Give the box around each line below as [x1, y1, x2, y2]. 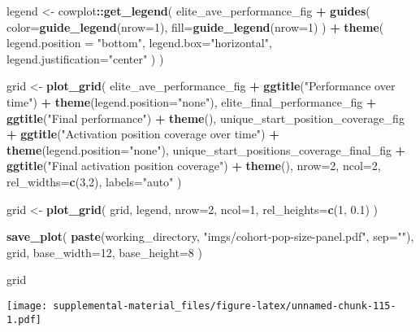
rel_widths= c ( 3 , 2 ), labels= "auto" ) [6, 173, 182, 190]
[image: [6, 299, 48, 312]
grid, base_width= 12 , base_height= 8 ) [6, 243, 202, 260]
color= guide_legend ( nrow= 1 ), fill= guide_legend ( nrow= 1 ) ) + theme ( [6, 18, 384, 35]
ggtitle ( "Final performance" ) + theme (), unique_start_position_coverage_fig [6, 109, 405, 126]
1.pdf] [6, 313, 41, 325]
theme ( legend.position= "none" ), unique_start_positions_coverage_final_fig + [6, 141, 406, 158]
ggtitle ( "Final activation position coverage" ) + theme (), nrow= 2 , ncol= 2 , [6, 157, 381, 174]
